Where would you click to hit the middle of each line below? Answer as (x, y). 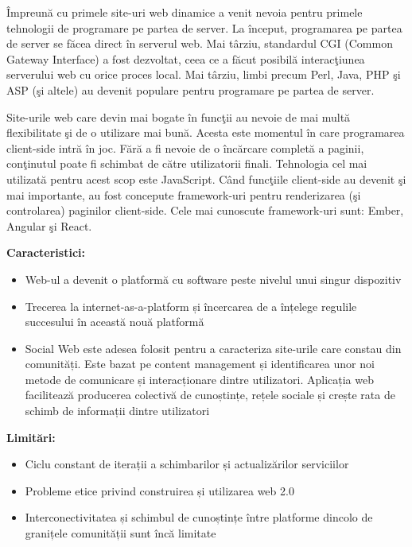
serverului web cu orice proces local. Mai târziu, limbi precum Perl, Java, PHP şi (204, 74)
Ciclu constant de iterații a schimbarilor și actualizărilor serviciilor (187, 464)
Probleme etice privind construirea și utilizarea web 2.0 (159, 490)
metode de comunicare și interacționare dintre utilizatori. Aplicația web (199, 379)
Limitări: (31, 437)
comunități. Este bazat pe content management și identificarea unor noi (200, 364)
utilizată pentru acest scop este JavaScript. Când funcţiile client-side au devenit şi (206, 178)
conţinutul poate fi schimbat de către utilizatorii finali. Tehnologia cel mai (187, 163)
